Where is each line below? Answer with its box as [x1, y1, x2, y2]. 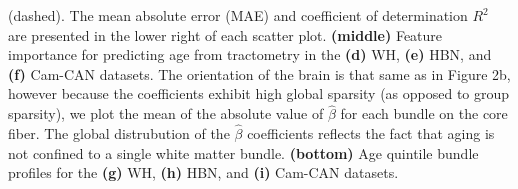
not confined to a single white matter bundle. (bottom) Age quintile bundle [8, 142, 479, 163]
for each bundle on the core [340, 103, 508, 124]
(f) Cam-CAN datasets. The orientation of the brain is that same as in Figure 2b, [8, 63, 511, 84]
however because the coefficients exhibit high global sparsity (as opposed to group [8, 83, 510, 104]
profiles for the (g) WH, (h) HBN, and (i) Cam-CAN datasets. [8, 162, 399, 183]
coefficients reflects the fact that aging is [247, 123, 495, 143]
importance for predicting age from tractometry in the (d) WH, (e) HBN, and [8, 44, 492, 65]
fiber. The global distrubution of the [8, 123, 230, 143]
